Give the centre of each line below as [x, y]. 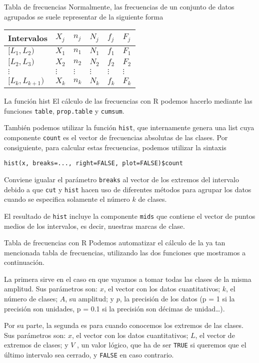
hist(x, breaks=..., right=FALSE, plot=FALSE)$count [93, 163]
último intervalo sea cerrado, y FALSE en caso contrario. [89, 355]
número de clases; [31, 299]
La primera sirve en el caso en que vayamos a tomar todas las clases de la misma [128, 279]
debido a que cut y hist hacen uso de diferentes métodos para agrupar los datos [128, 189]
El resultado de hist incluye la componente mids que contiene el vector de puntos [130, 216]
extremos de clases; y [36, 345]
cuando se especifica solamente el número [67, 199]
